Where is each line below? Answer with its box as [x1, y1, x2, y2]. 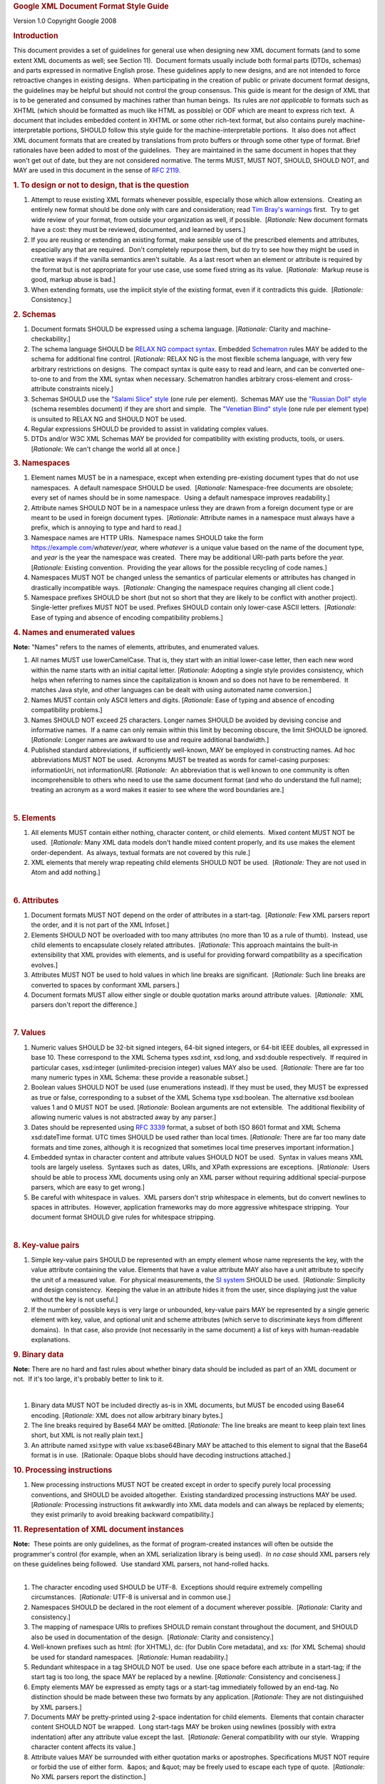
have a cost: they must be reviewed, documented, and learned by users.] [31, 225, 246, 234]
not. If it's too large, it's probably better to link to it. [13, 1374, 164, 1384]
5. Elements [13, 813, 56, 823]
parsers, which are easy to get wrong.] [31, 1183, 145, 1192]
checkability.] [31, 335, 71, 343]
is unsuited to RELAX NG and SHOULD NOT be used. [31, 415, 187, 423]
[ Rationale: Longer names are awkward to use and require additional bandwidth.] [31, 736, 269, 744]
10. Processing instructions [13, 1465, 113, 1475]
